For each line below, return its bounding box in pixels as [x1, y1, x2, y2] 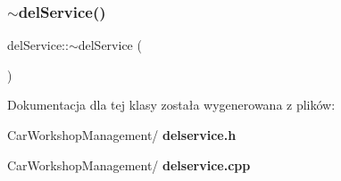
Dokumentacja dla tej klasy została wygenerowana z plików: [7, 95, 336, 114]
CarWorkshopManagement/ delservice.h [7, 126, 237, 144]
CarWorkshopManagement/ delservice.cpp [7, 155, 251, 174]
